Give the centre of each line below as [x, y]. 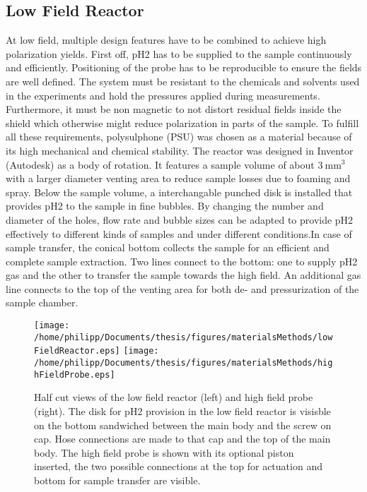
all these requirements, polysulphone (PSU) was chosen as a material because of [179, 137]
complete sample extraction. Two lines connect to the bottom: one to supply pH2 [182, 261]
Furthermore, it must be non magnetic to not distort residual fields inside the [174, 109]
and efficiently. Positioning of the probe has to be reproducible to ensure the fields [184, 67]
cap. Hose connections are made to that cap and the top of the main [182, 439]
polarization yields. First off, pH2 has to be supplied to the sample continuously [179, 53]
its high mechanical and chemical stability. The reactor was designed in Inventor [180, 150]
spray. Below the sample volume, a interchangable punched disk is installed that [179, 192]
